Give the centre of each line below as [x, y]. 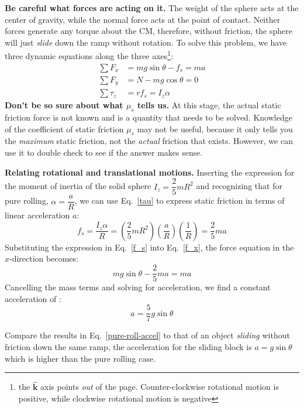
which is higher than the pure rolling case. [80, 358]
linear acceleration [37, 215]
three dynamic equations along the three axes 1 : [89, 55]
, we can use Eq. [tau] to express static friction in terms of [179, 200]
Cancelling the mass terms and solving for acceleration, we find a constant [138, 287]
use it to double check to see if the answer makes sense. [104, 152]
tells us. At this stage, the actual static [209, 105]
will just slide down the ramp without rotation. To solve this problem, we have [146, 42]
